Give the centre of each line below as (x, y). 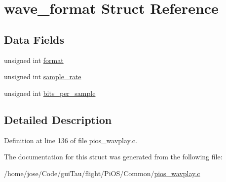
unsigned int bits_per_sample (50, 93)
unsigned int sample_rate (43, 76)
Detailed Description (58, 119)
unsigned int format (34, 60)
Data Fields (34, 39)
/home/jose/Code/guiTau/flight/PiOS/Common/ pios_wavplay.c (102, 173)
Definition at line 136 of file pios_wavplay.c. (71, 140)
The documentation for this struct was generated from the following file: (113, 157)
